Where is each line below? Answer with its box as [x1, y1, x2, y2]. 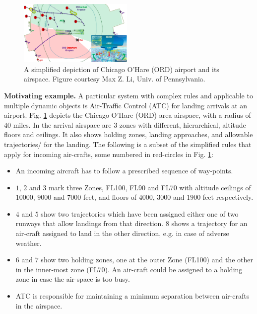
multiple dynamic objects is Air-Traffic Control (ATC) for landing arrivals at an [4, 100, 248, 110]
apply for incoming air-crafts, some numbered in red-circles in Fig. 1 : [4, 149, 213, 159]
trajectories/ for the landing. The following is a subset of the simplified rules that [4, 139, 252, 149]
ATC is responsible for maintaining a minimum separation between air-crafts [15, 291, 250, 301]
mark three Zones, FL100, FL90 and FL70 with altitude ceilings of [48, 182, 251, 192]
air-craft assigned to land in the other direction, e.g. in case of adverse [15, 228, 229, 238]
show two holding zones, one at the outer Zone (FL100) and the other [41, 254, 253, 265]
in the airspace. [15, 300, 63, 311]
